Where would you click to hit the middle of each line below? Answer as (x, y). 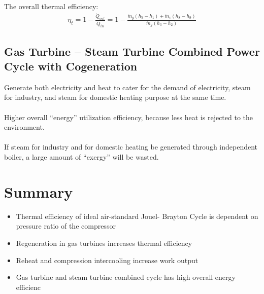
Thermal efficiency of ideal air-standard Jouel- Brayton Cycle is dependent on (137, 216)
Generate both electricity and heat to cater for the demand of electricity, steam (127, 87)
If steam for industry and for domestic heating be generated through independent (131, 147)
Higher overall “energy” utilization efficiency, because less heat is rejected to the (129, 117)
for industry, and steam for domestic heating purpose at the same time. (115, 97)
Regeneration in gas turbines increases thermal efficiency (104, 243)
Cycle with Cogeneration (71, 66)
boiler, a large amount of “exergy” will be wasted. (81, 157)
